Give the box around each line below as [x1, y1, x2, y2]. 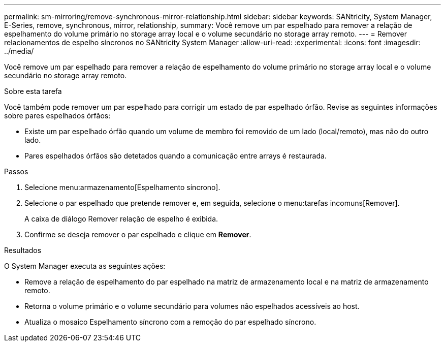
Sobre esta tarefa [4, 87, 62, 96]
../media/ [4, 47, 34, 55]
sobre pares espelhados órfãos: [4, 111, 111, 120]
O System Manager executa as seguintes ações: [4, 262, 166, 270]
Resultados [4, 246, 42, 255]
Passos [4, 167, 28, 176]
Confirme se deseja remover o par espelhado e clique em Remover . [24, 230, 251, 239]
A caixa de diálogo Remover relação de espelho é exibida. [24, 214, 218, 223]
